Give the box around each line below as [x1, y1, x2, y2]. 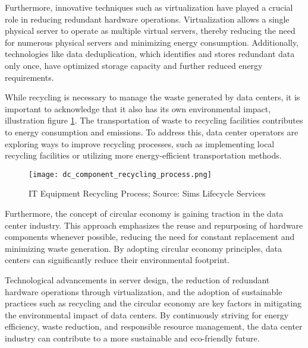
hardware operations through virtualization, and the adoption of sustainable [5, 285, 282, 298]
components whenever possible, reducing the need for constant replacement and [5, 230, 295, 243]
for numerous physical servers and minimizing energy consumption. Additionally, [5, 36, 299, 48]
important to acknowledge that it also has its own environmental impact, [5, 102, 271, 115]
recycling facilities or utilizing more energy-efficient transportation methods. [5, 149, 282, 162]
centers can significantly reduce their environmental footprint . [5, 254, 230, 266]
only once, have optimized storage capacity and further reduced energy [5, 59, 263, 71]
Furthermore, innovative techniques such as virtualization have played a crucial [5, 1, 293, 13]
